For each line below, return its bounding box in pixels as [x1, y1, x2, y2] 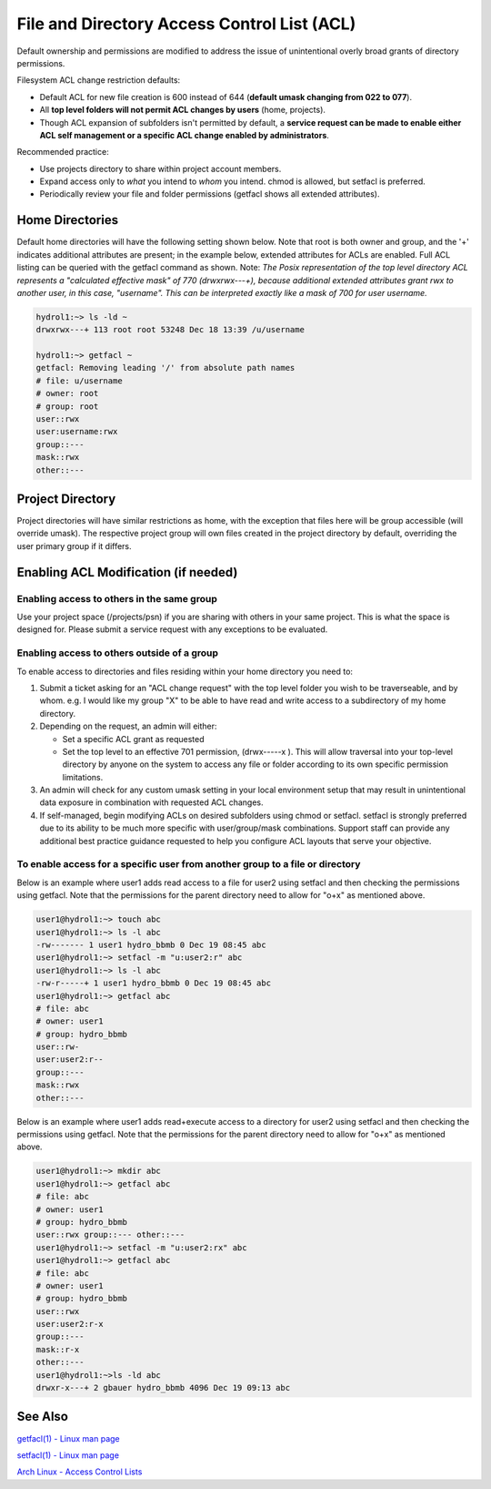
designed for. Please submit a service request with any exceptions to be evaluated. [16, 624, 328, 635]
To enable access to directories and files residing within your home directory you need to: [16, 666, 354, 677]
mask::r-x [35, 1344, 80, 1354]
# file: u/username [35, 375, 123, 386]
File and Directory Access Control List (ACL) [16, 14, 356, 34]
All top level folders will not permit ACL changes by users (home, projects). [39, 105, 326, 116]
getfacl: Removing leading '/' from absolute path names [35, 362, 296, 373]
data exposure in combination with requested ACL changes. [39, 797, 264, 808]
